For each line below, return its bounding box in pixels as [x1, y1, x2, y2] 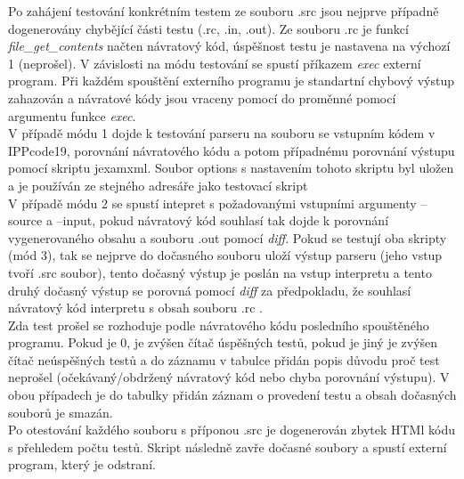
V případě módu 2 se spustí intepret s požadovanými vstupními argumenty [8, 193, 417, 212]
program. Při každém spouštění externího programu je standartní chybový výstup [8, 71, 454, 90]
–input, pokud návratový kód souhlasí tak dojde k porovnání [56, 211, 389, 230]
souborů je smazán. [8, 402, 113, 421]
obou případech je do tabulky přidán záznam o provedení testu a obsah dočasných [8, 386, 457, 404]
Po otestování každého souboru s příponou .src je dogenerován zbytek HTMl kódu [8, 420, 455, 439]
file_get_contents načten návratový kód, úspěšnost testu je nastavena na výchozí [8, 37, 451, 55]
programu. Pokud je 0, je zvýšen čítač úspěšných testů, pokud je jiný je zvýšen [8, 333, 438, 352]
